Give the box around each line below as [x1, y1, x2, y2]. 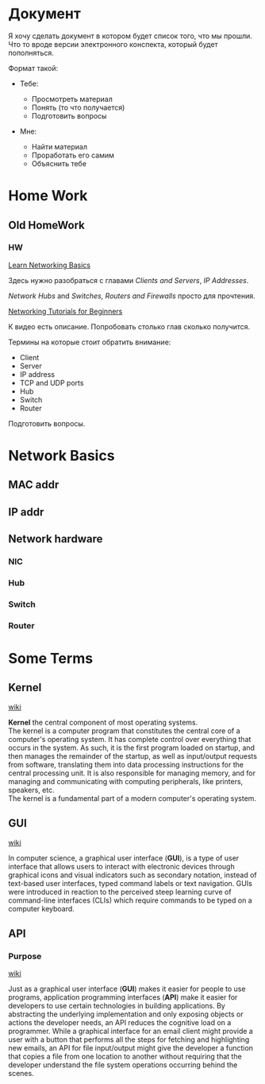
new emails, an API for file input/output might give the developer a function [8, 1043, 254, 1053]
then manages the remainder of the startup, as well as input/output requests [8, 751, 258, 760]
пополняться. [8, 48, 54, 57]
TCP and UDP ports [19, 378, 84, 387]
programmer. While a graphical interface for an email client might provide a [8, 1027, 254, 1036]
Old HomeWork [8, 218, 85, 231]
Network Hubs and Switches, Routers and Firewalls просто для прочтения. [8, 291, 255, 301]
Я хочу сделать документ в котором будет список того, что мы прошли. [8, 31, 252, 41]
